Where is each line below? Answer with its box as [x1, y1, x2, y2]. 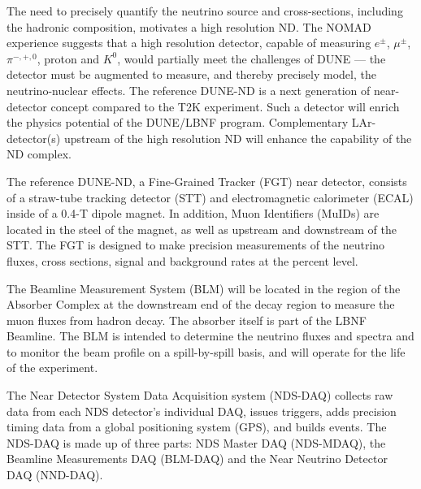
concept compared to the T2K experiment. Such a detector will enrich [50, 97, 400, 115]
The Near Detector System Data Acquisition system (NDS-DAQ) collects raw [7, 387, 393, 404]
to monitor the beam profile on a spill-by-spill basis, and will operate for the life [7, 343, 406, 360]
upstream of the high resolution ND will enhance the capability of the [63, 129, 412, 146]
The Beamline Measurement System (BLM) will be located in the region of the [7, 279, 401, 296]
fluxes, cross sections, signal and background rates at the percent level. [7, 252, 358, 269]
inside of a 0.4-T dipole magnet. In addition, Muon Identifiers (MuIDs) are [7, 205, 380, 222]
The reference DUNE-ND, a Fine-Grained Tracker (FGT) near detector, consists [7, 172, 407, 189]
